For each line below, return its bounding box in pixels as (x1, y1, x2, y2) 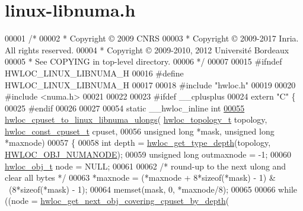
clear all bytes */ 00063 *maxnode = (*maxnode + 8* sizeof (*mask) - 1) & (5, 171, 276, 184)
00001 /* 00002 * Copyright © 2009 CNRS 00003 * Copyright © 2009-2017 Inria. (5, 32, 299, 44)
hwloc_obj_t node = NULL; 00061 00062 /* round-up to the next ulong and (5, 159, 286, 172)
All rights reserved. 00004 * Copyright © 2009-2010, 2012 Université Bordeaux (5, 43, 289, 56)
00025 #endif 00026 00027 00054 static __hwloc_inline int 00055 (5, 101, 245, 114)
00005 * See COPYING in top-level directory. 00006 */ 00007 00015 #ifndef (5, 55, 282, 68)
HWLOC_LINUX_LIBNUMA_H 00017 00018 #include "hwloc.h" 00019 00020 (5, 78, 296, 91)
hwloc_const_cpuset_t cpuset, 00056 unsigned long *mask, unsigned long (5, 124, 275, 137)
